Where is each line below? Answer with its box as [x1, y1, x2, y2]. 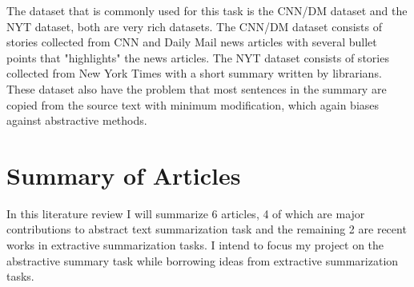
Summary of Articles [6, 158, 241, 191]
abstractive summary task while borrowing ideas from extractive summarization [6, 252, 399, 269]
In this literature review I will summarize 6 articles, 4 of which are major [6, 205, 365, 221]
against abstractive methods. [6, 112, 147, 129]
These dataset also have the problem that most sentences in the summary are [6, 80, 387, 97]
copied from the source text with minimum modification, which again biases [6, 96, 380, 113]
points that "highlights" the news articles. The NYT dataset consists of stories [6, 49, 389, 66]
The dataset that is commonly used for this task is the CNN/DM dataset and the [6, 2, 408, 18]
